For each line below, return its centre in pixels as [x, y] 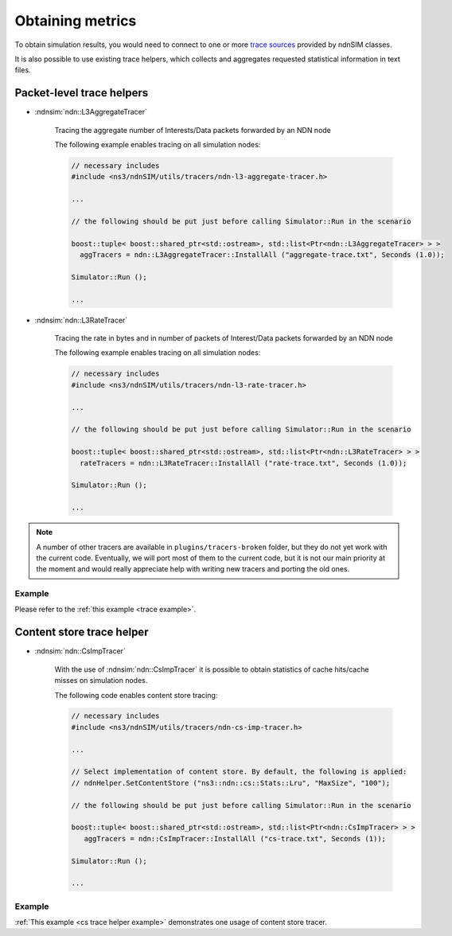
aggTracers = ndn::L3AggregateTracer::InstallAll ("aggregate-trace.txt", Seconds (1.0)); [262, 255]
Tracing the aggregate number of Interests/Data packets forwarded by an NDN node [193, 130]
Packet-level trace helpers [82, 93]
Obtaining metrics [76, 21]
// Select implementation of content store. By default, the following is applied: [239, 772]
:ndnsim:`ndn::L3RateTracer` [81, 320]
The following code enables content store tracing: [136, 695]
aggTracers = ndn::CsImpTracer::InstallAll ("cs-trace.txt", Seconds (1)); [235, 838]
